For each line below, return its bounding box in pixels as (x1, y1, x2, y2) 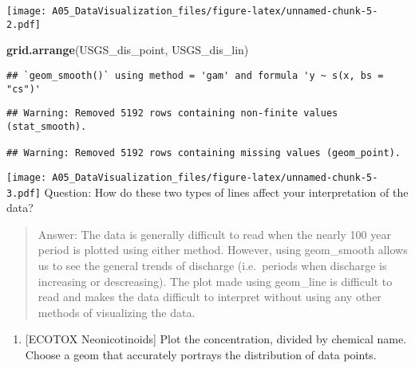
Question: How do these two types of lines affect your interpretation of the (44, 183, 409, 200)
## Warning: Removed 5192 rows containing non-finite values (6, 108, 338, 119)
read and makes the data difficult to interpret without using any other (38, 288, 381, 305)
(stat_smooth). (6, 120, 87, 132)
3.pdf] (6, 187, 41, 199)
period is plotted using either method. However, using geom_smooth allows (38, 241, 408, 258)
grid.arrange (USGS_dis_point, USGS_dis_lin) (6, 41, 249, 58)
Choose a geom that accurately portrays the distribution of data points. (25, 346, 377, 362)
